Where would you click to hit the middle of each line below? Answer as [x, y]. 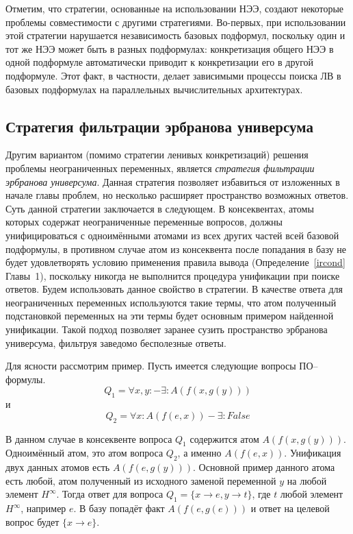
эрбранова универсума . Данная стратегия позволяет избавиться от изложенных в [173, 181]
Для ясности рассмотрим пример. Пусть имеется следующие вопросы [151, 366]
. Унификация [313, 453]
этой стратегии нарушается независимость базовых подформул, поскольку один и [175, 35]
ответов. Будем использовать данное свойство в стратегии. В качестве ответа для [174, 289]
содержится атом [224, 438]
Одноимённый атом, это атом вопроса [84, 453]
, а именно [199, 453]
